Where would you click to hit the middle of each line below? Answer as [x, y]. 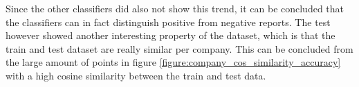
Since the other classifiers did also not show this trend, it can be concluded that [175, 8]
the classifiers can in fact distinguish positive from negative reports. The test [168, 22]
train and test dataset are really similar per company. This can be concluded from [179, 48]
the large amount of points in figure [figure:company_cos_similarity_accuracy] [173, 62]
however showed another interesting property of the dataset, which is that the [171, 35]
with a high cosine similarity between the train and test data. [136, 75]
